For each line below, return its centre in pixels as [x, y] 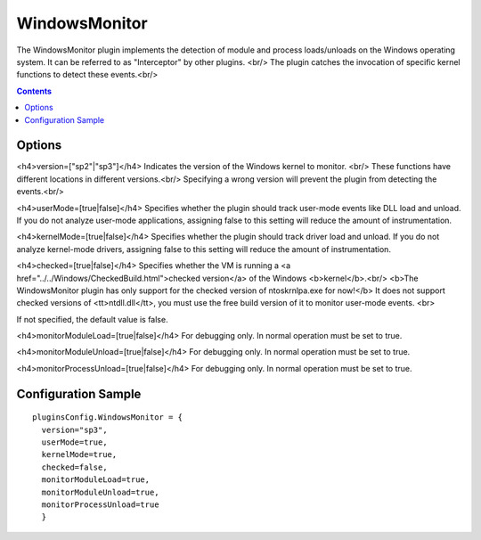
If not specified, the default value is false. [92, 319]
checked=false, [74, 467]
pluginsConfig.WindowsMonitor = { [107, 417]
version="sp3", [74, 430]
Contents [34, 91]
